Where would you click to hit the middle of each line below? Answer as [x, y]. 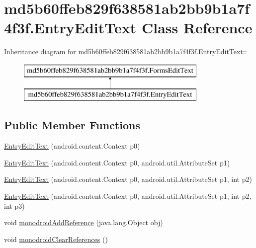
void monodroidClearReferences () [56, 239]
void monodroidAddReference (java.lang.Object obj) [84, 222]
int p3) [14, 206]
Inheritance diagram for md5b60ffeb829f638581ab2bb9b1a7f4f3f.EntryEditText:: [126, 51]
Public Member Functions [72, 125]
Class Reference [197, 28]
